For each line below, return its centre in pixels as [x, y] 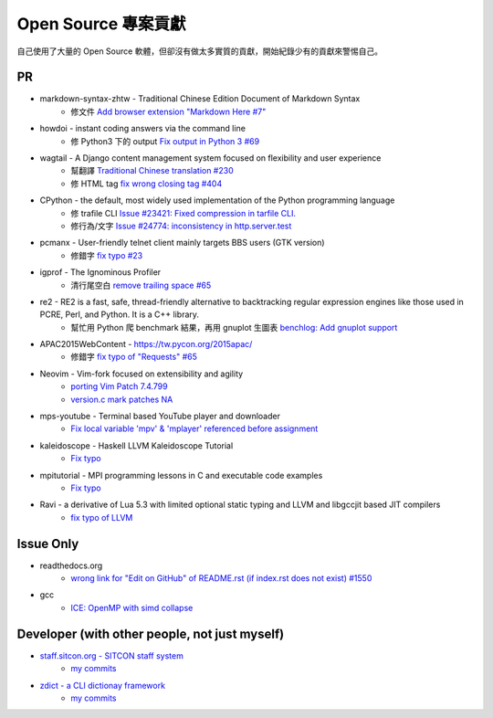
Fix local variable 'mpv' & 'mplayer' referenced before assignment [194, 428]
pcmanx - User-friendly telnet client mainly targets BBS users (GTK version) [182, 243]
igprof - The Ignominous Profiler [100, 272]
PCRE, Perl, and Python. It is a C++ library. [120, 314]
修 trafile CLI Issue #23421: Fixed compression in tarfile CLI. [184, 213]
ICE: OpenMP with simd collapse [132, 607]
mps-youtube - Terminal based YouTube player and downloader [160, 417]
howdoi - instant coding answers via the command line [143, 129]
